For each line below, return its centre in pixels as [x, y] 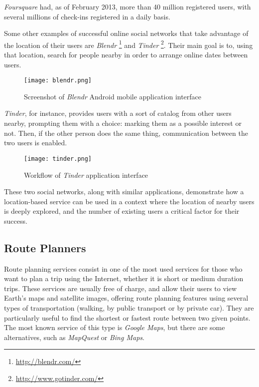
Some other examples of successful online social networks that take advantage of [126, 33]
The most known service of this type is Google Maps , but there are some [115, 327]
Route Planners [45, 247]
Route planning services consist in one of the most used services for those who [123, 268]
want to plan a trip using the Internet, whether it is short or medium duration [124, 278]
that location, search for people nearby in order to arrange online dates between [126, 55]
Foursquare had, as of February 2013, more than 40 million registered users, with [128, 6]
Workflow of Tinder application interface [86, 175]
